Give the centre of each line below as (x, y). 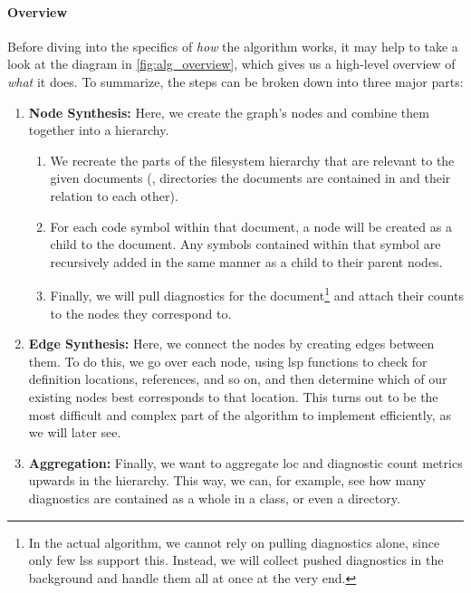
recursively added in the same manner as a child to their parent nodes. (246, 261)
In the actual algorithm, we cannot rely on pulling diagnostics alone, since (234, 542)
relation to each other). (114, 195)
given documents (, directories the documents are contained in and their (250, 178)
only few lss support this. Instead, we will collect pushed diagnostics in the (236, 560)
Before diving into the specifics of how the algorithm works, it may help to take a (233, 46)
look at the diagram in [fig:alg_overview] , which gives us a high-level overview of (231, 64)
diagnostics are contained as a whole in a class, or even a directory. (214, 497)
